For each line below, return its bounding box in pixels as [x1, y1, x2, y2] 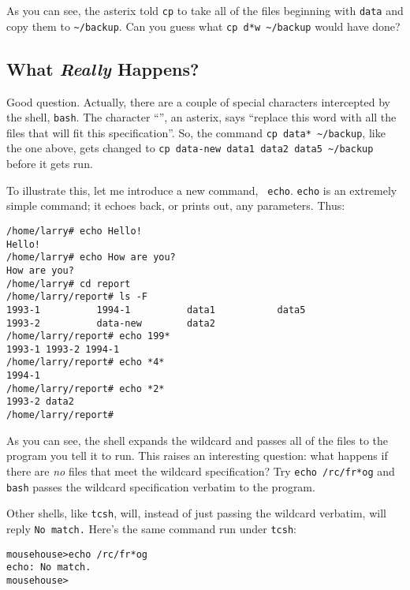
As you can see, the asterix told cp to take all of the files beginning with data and [6, 2, 404, 18]
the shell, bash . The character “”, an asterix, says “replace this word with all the [6, 109, 397, 125]
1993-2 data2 [6, 396, 74, 408]
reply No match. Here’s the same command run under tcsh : [6, 520, 296, 536]
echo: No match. [6, 562, 91, 573]
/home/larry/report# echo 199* [6, 330, 170, 342]
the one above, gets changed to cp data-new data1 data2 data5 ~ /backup [6, 140, 374, 156]
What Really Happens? [6, 56, 199, 80]
